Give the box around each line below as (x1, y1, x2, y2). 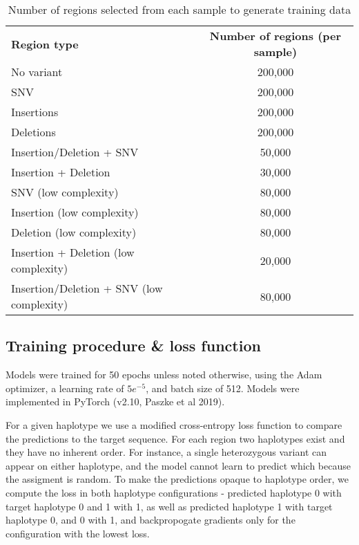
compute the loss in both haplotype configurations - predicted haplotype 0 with (6, 485, 342, 499)
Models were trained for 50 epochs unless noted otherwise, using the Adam (6, 367, 322, 382)
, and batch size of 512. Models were (146, 380, 300, 395)
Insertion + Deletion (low (11, 244, 135, 260)
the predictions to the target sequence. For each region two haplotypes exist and (6, 431, 345, 445)
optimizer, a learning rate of (6, 380, 124, 395)
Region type (11, 35, 79, 52)
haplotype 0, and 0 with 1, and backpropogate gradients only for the (6, 512, 295, 527)
